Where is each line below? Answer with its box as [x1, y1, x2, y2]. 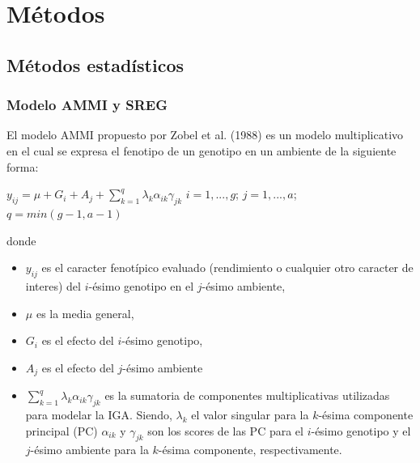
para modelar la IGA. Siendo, [25, 406, 172, 423]
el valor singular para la [191, 406, 309, 423]
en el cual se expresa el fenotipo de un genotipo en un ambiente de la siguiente [6, 142, 397, 159]
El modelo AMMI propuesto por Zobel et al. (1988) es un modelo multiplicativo [6, 126, 404, 143]
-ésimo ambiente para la [30, 441, 149, 458]
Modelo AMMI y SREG [6, 95, 168, 115]
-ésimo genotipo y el [311, 422, 411, 439]
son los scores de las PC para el [147, 422, 303, 439]
